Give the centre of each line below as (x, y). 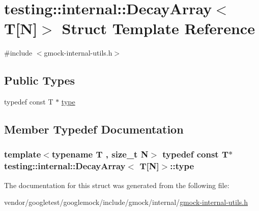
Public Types (40, 80)
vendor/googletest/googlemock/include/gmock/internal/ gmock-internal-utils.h (126, 202)
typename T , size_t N (100, 154)
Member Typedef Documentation (94, 129)
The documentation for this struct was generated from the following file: (117, 185)
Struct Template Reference (158, 28)
